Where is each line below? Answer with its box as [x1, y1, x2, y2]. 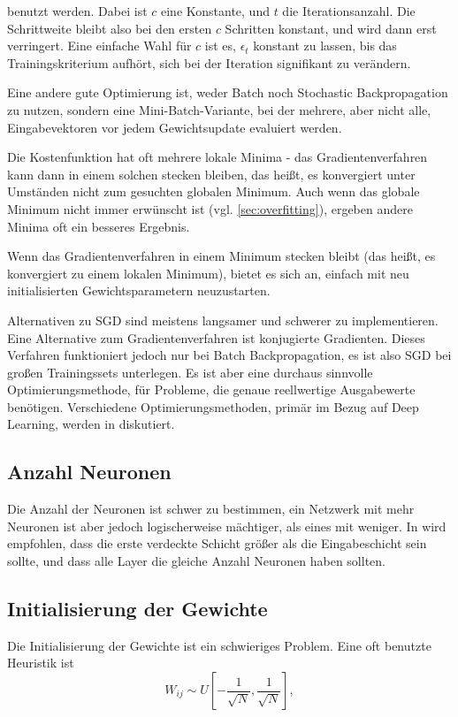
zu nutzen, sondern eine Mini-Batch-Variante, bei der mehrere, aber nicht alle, [7, 100, 431, 118]
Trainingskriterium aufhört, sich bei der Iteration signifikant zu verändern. [7, 53, 411, 72]
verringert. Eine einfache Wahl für [7, 36, 192, 55]
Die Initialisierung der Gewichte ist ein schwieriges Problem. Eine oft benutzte [7, 636, 431, 654]
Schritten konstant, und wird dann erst [225, 19, 437, 37]
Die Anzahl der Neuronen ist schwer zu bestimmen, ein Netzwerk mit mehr [7, 500, 415, 518]
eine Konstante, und [160, 2, 270, 19]
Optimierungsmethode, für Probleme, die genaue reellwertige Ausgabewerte [7, 380, 416, 399]
